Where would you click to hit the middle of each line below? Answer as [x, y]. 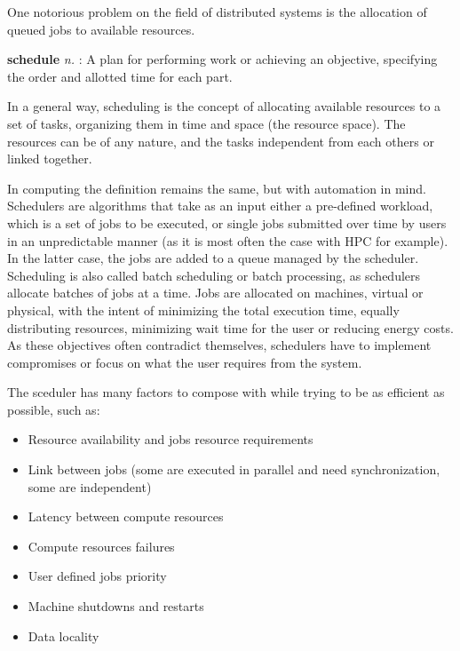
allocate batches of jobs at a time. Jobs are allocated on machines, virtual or [215, 293]
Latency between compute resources [126, 516]
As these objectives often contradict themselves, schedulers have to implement [219, 345]
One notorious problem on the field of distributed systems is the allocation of [217, 12]
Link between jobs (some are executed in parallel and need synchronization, [234, 469]
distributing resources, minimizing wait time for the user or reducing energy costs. [230, 327]
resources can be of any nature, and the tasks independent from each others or [221, 141]
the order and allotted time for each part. [120, 76]
